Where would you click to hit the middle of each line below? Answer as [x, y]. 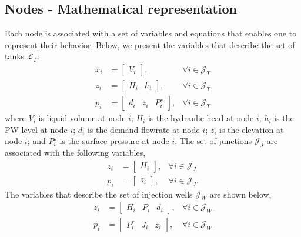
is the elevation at [252, 129]
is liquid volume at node [82, 118]
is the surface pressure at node [114, 141]
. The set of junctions [213, 141]
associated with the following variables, [75, 153]
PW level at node [36, 129]
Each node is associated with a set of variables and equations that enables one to [151, 33]
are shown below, [240, 194]
